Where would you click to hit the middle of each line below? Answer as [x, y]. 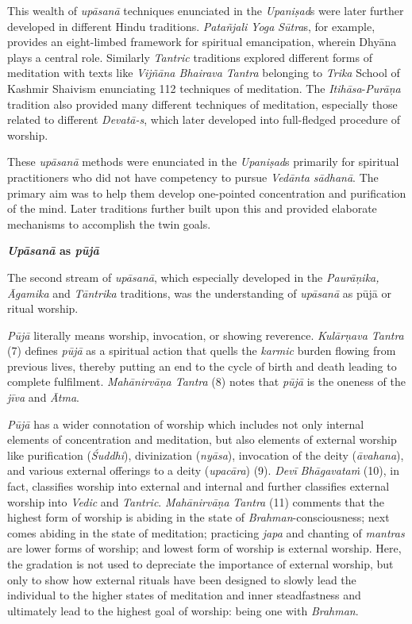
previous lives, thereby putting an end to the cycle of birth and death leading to [202, 366]
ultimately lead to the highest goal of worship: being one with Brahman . [183, 610]
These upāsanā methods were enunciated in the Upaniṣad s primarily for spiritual [203, 162]
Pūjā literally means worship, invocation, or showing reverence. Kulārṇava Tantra [206, 335]
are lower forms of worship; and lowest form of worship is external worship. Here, [204, 548]
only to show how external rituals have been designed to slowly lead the [182, 579]
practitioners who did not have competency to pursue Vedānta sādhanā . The [193, 177]
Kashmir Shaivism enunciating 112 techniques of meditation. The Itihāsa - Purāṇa [204, 88]
